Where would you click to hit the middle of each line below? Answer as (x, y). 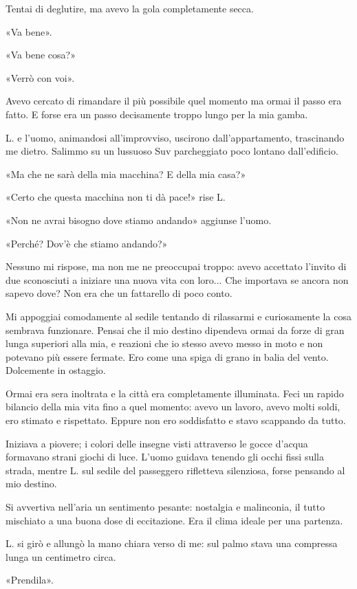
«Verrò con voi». (40, 77)
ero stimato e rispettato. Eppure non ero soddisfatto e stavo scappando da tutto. (176, 420)
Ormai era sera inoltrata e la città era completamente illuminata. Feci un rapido (175, 393)
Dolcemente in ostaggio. (56, 370)
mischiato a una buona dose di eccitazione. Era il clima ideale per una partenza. (174, 520)
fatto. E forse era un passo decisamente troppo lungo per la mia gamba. (157, 114)
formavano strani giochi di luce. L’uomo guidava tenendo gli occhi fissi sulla (165, 457)
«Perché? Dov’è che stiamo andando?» (87, 243)
